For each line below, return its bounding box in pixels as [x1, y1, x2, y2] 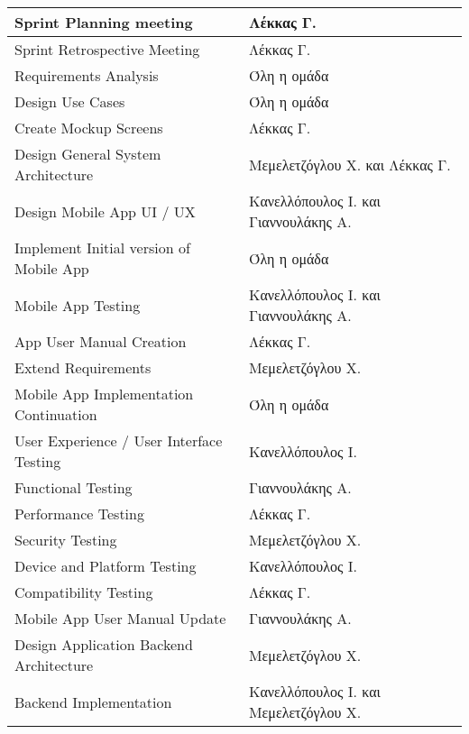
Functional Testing [14, 477, 133, 498]
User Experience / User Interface [14, 430, 223, 451]
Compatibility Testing [14, 582, 153, 602]
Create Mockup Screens [14, 117, 163, 138]
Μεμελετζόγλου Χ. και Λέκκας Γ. [248, 153, 451, 175]
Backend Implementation [14, 691, 172, 712]
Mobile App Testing [14, 294, 141, 316]
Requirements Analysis [14, 65, 159, 86]
